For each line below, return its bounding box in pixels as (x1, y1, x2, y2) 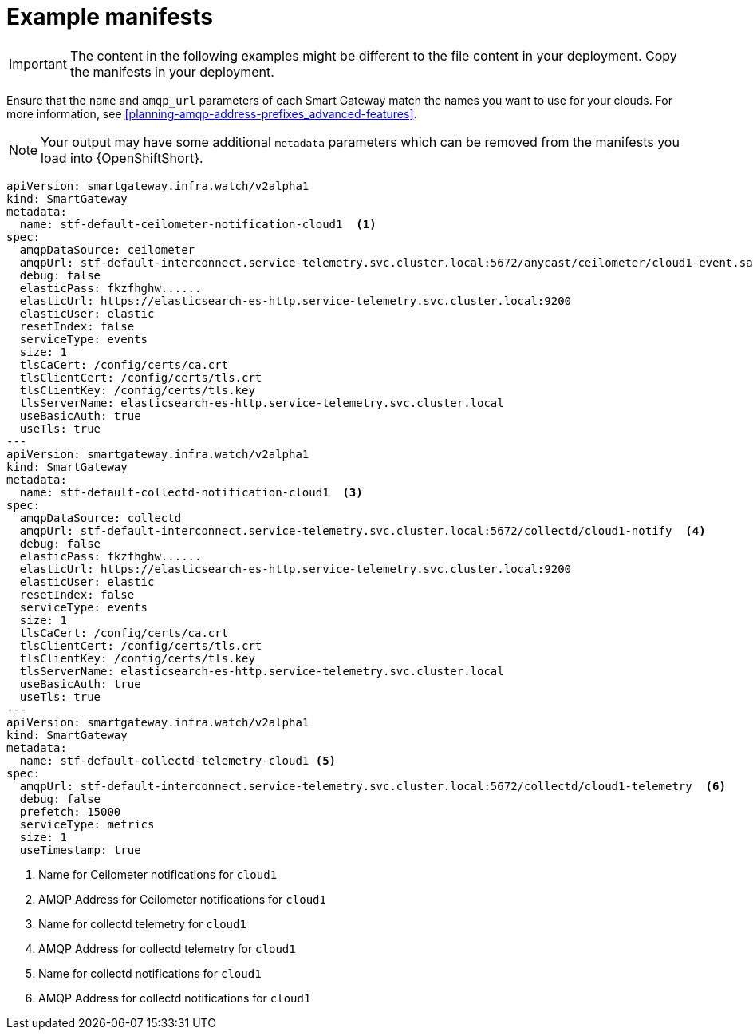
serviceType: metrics (19, 817, 155, 831)
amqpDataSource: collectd (19, 511, 182, 524)
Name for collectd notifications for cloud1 (38, 966, 262, 980)
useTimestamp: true (19, 843, 141, 856)
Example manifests (6, 3, 214, 30)
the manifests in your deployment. (69, 63, 274, 80)
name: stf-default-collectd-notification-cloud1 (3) (19, 485, 363, 499)
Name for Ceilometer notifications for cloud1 (38, 867, 278, 881)
